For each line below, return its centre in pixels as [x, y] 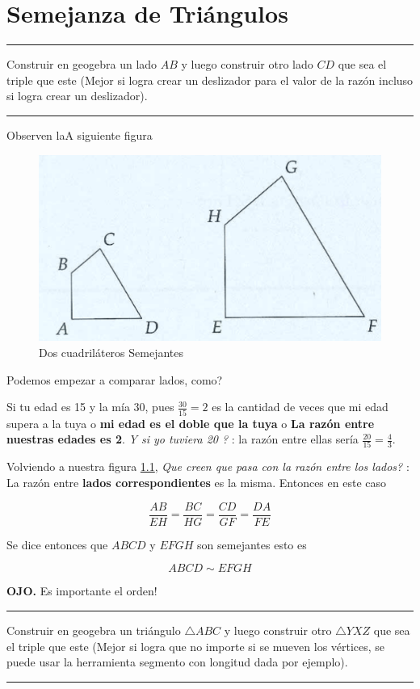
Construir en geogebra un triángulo [94, 630]
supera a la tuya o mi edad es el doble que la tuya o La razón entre [191, 423]
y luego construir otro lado [247, 64]
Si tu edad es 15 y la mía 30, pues [90, 407]
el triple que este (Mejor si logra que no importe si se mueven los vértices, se [196, 646]
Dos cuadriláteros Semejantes [111, 353]
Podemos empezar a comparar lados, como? [115, 379]
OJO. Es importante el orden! [82, 591]
